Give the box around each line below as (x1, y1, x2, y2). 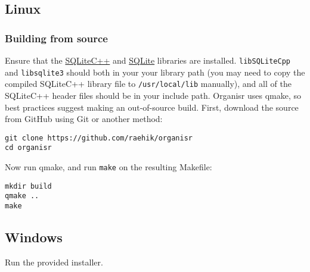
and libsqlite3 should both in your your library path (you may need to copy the (5, 65, 305, 78)
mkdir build (5, 182, 52, 190)
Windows (5, 228, 63, 246)
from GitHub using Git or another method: (5, 112, 163, 125)
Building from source (5, 30, 108, 45)
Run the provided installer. (5, 255, 103, 268)
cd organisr (5, 143, 52, 152)
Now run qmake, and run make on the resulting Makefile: (5, 161, 212, 173)
